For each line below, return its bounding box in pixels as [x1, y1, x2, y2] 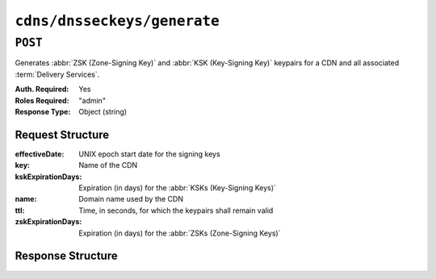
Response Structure [15, 249, 118, 263]
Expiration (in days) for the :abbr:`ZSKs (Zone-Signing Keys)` [78, 228, 281, 238]
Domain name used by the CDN [78, 194, 183, 204]
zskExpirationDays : [15, 217, 82, 227]
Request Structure [15, 127, 110, 141]
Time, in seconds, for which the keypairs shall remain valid [78, 206, 274, 215]
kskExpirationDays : [15, 172, 82, 181]
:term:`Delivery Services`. [15, 69, 100, 79]
